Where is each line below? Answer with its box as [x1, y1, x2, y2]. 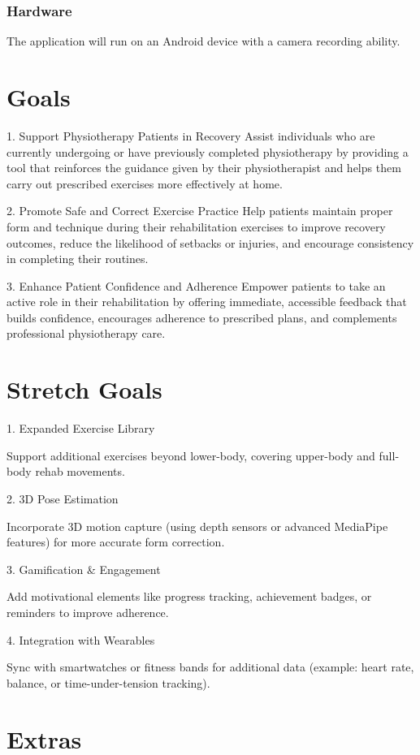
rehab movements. [35, 463, 125, 480]
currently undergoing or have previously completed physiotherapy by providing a [6, 143, 409, 160]
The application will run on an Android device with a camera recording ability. [6, 32, 401, 50]
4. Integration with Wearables [6, 631, 155, 648]
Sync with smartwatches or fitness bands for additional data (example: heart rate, [6, 658, 414, 675]
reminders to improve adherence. [6, 603, 169, 620]
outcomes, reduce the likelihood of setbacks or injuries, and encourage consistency [6, 234, 414, 251]
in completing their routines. [6, 250, 149, 267]
